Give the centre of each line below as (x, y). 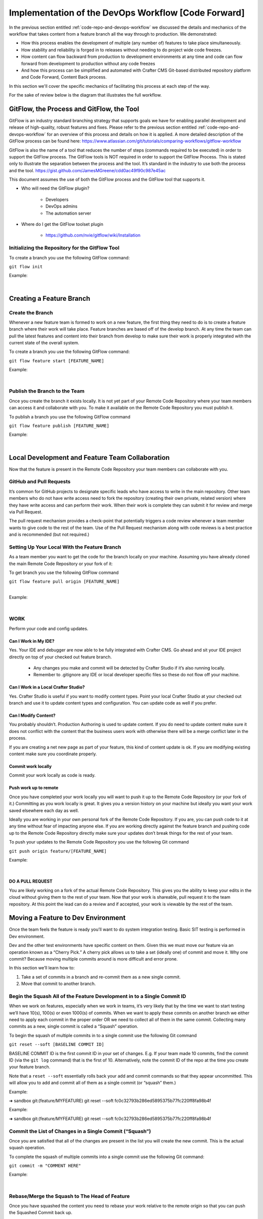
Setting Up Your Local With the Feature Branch (65, 547)
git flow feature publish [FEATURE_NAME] (59, 426)
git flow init (26, 266)
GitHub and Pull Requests (40, 482)
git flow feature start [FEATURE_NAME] (56, 361)
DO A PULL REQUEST (31, 881)
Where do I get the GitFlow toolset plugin (62, 224)
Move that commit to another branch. (58, 984)
